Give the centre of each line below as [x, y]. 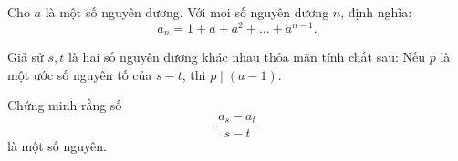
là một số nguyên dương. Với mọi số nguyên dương [187, 12]
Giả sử [26, 57]
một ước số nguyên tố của [80, 74]
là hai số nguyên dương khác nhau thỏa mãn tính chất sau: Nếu [247, 57]
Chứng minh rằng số [65, 105]
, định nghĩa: [376, 12]
